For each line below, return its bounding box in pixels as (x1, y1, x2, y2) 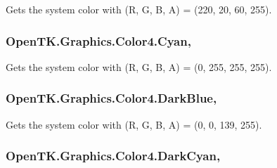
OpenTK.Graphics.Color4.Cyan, (6, 32, 191, 49)
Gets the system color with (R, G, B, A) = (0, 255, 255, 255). (6, 59, 272, 74)
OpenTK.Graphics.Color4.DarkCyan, (6, 147, 221, 164)
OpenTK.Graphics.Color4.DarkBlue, (6, 89, 217, 107)
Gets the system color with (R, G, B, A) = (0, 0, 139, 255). (6, 117, 262, 131)
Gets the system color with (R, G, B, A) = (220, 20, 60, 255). (6, 2, 272, 16)
